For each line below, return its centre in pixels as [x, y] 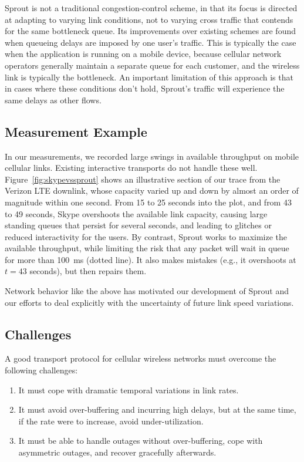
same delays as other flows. [53, 100]
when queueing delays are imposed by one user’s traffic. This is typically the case [151, 42]
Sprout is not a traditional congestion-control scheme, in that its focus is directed [151, 8]
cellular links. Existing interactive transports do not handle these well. [131, 168]
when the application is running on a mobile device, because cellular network [143, 54]
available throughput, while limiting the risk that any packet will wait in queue [147, 248]
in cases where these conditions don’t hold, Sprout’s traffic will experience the [145, 88]
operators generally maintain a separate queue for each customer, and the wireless [152, 65]
